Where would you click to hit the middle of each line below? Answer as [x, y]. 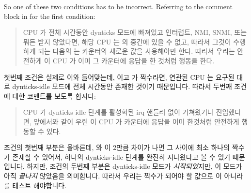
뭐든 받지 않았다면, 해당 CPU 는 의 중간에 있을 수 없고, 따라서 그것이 [127, 41]
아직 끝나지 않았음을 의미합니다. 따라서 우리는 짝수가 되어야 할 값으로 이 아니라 [124, 175]
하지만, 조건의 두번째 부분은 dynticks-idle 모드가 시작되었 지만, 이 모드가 [134, 166]
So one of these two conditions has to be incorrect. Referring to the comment [118, 6]
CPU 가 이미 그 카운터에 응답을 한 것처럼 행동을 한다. [133, 60]
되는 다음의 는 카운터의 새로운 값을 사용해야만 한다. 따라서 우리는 [136, 51]
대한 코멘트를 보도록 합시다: [54, 96]
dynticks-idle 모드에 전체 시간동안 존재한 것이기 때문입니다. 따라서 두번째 [122, 86]
